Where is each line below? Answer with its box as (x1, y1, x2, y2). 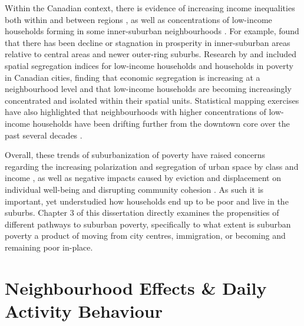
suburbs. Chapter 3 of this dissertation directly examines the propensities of (5, 206, 279, 219)
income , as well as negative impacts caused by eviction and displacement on (5, 172, 281, 184)
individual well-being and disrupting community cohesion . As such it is (5, 183, 264, 195)
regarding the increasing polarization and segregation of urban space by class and (5, 160, 299, 172)
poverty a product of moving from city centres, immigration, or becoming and (5, 229, 286, 242)
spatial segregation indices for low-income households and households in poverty (5, 59, 293, 71)
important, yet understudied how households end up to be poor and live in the (5, 195, 289, 207)
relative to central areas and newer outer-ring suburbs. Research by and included (5, 48, 297, 60)
